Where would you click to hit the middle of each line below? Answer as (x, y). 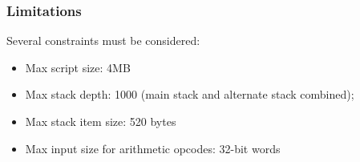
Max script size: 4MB (78, 67)
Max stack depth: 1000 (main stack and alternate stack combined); (190, 94)
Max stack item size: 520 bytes (101, 121)
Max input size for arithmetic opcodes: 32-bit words (153, 148)
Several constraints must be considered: (103, 40)
